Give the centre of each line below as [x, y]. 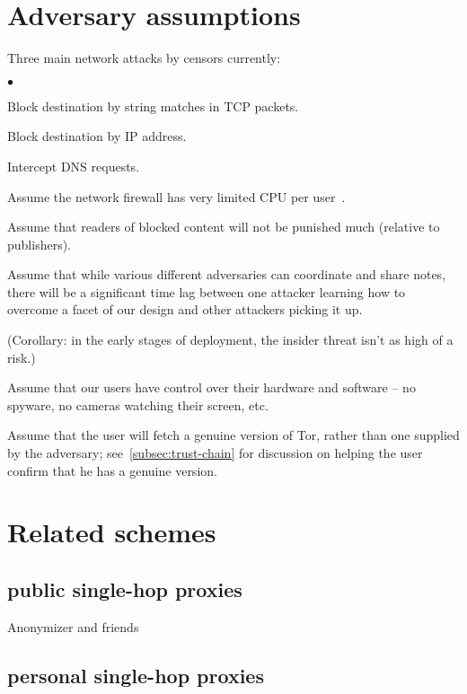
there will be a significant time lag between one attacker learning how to [207, 291]
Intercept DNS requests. [74, 166]
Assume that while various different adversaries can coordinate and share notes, [227, 274]
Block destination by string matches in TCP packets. [153, 105]
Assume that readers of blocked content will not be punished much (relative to [224, 227]
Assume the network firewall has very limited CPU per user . [176, 196]
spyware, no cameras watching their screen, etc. [138, 404]
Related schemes [112, 532]
